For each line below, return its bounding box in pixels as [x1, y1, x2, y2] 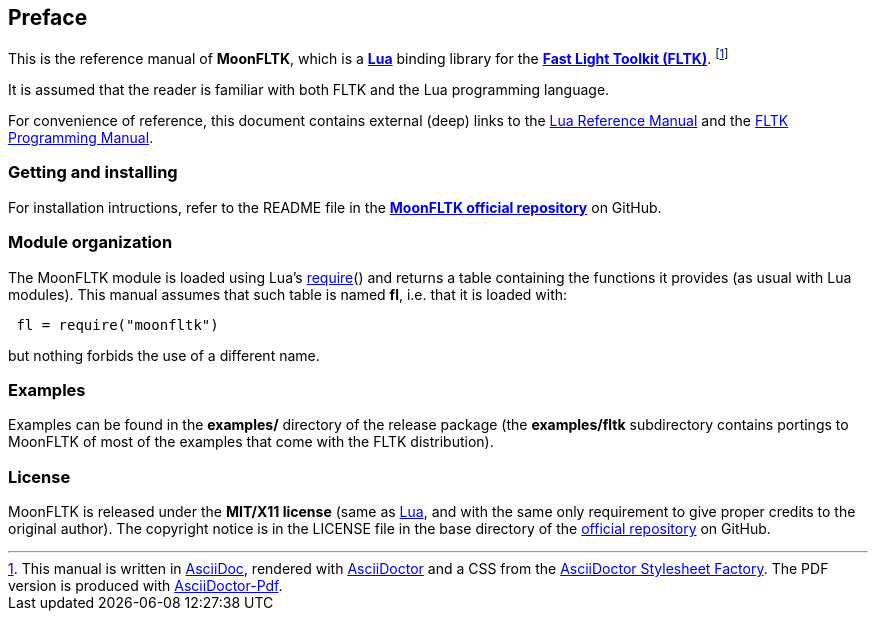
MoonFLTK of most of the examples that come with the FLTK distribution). [8, 433, 494, 451]
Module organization [8, 232, 173, 253]
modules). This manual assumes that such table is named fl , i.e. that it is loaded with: [8, 285, 568, 303]
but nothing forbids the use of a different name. [8, 346, 320, 364]
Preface [8, 5, 88, 30]
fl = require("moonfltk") [16, 316, 219, 333]
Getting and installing [8, 162, 178, 183]
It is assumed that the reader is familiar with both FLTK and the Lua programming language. [8, 81, 610, 99]
